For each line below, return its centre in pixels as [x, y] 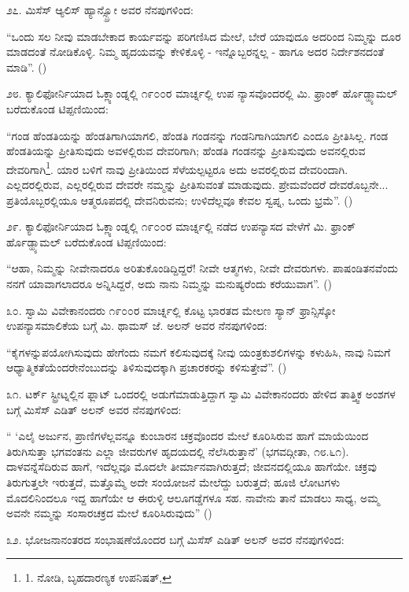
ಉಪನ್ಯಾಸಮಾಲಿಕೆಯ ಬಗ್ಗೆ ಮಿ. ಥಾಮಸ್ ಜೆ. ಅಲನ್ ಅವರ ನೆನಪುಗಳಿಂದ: [137, 326]
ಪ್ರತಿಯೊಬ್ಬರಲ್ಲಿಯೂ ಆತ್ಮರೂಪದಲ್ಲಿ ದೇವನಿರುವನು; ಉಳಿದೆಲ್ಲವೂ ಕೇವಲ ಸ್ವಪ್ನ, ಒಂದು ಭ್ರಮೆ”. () [180, 200]
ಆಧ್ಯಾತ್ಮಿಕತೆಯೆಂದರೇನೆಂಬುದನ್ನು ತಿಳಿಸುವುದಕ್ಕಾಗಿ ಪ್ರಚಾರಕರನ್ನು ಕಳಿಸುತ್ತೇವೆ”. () [147, 367]
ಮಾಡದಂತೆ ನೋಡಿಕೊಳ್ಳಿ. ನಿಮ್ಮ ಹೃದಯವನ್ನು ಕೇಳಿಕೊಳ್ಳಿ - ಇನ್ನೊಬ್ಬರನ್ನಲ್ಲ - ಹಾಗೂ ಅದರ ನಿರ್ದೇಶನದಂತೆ [195, 52]
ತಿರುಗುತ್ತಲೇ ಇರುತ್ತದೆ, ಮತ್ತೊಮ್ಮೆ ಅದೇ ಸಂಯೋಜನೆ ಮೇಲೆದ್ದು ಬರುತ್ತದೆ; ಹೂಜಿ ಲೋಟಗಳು [173, 481]
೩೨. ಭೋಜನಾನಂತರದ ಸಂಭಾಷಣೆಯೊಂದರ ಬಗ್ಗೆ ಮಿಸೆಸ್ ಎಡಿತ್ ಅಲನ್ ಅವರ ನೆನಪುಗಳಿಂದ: [175, 539]
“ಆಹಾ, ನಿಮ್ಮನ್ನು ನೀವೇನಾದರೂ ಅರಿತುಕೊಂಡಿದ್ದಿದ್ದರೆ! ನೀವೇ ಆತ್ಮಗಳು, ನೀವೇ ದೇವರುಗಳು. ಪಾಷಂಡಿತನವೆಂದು [202, 268]
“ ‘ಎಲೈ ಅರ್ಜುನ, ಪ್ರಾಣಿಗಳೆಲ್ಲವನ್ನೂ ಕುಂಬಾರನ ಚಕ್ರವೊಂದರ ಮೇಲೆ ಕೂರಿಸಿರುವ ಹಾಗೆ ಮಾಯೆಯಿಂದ [188, 436]
